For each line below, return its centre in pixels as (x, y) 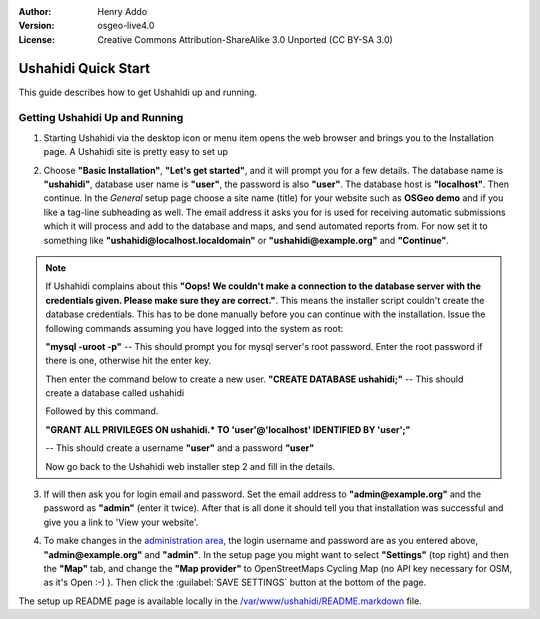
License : (36, 39)
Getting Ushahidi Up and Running (101, 118)
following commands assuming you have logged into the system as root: (194, 328)
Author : (35, 11)
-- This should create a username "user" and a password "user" (180, 448)
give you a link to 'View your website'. (121, 522)
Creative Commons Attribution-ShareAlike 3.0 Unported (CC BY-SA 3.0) (245, 39)
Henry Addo (122, 11)
